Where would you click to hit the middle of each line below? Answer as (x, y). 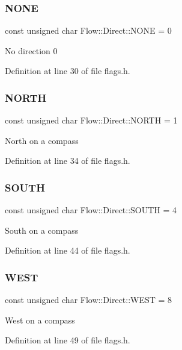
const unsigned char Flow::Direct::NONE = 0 (88, 30)
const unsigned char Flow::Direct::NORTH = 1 (91, 120)
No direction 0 (31, 50)
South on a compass (42, 230)
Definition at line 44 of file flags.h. (68, 250)
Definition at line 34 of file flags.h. (68, 161)
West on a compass (40, 320)
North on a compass (42, 140)
